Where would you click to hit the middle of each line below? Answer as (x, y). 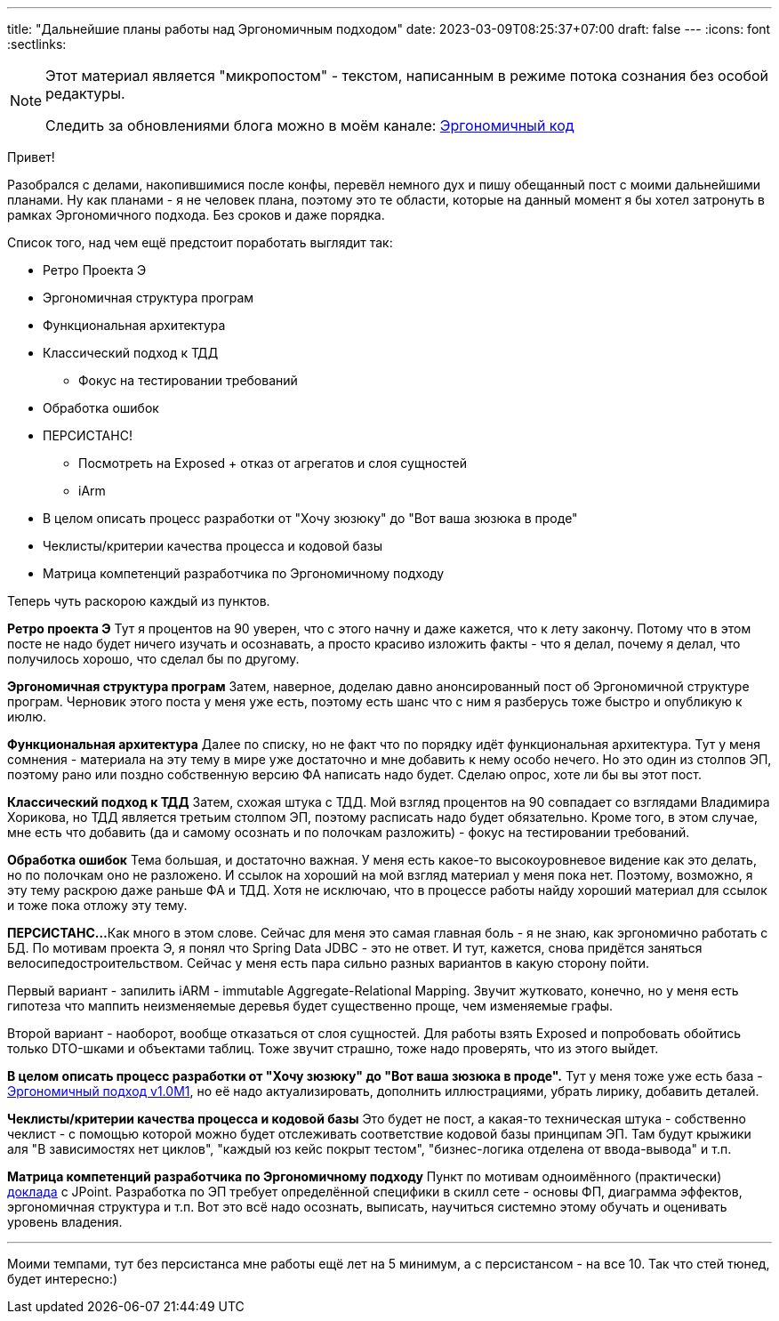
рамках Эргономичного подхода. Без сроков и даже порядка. (196, 215)
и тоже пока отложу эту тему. (97, 905)
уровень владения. (65, 1222)
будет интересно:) (63, 1279)
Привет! (31, 157)
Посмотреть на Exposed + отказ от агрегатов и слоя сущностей (273, 463)
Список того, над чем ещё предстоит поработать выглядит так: (200, 242)
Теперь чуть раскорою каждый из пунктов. (139, 601)
